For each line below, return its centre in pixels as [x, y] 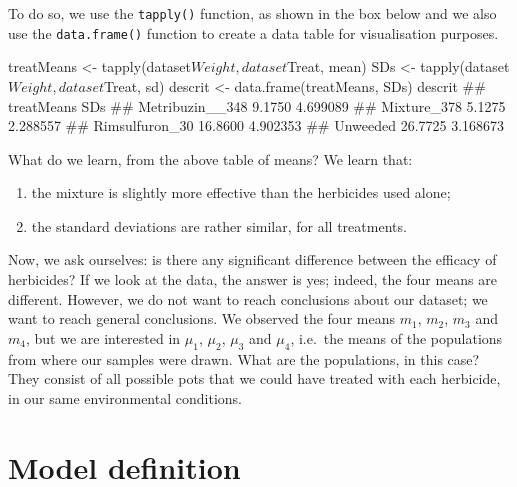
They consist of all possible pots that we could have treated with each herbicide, [254, 378]
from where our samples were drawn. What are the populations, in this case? [244, 358]
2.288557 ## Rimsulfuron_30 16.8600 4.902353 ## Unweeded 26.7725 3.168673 [256, 125]
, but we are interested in [103, 337]
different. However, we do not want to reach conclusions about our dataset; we [248, 298]
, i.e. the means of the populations [396, 337]
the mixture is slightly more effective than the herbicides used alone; [241, 192]
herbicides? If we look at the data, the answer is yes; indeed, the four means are [252, 279]
